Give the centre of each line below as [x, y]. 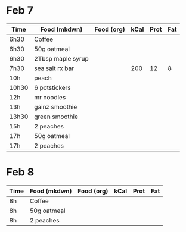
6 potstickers [52, 87]
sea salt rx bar [54, 68]
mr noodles [50, 97]
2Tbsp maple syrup [61, 58]
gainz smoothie [55, 106]
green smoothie [56, 117]
